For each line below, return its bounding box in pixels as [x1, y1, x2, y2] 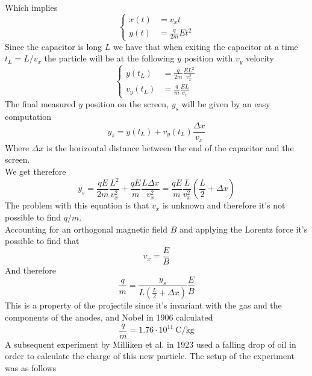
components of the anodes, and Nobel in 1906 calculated [5, 311, 213, 324]
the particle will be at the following [44, 52, 175, 64]
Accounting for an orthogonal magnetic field [5, 222, 167, 235]
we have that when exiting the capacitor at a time [113, 40, 298, 52]
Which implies [5, 1, 58, 13]
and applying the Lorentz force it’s [179, 222, 308, 235]
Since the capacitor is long [5, 40, 102, 52]
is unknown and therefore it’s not [162, 199, 285, 211]
